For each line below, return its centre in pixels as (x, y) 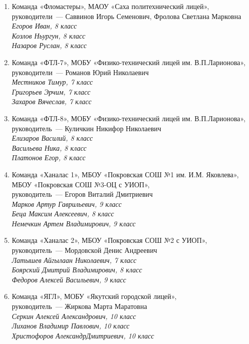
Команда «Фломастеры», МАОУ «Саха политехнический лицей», (110, 6)
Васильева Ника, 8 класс (49, 147)
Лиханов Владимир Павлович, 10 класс (71, 326)
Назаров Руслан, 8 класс (49, 45)
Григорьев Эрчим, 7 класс (51, 91)
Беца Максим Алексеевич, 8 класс (63, 214)
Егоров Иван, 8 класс (44, 26)
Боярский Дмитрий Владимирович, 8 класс (77, 270)
